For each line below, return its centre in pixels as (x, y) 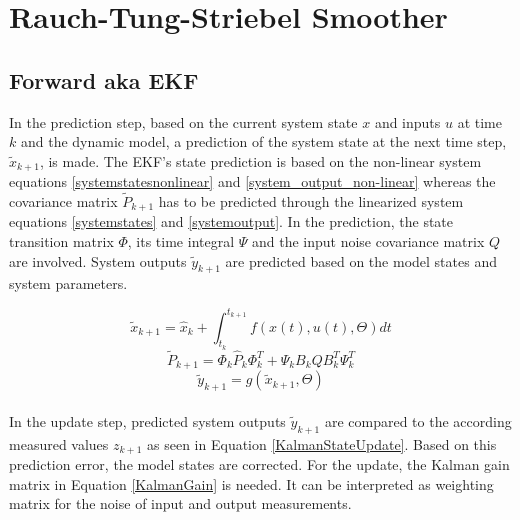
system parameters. (68, 283)
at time (479, 121)
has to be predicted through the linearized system (311, 201)
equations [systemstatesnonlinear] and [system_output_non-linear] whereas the (252, 181)
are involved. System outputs (98, 260)
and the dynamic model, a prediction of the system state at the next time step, (263, 141)
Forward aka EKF (104, 79)
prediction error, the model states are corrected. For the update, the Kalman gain (259, 464)
